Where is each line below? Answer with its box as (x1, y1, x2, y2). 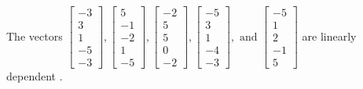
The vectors (6, 27, 63, 44)
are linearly (302, 27, 357, 44)
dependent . (6, 68, 63, 84)
